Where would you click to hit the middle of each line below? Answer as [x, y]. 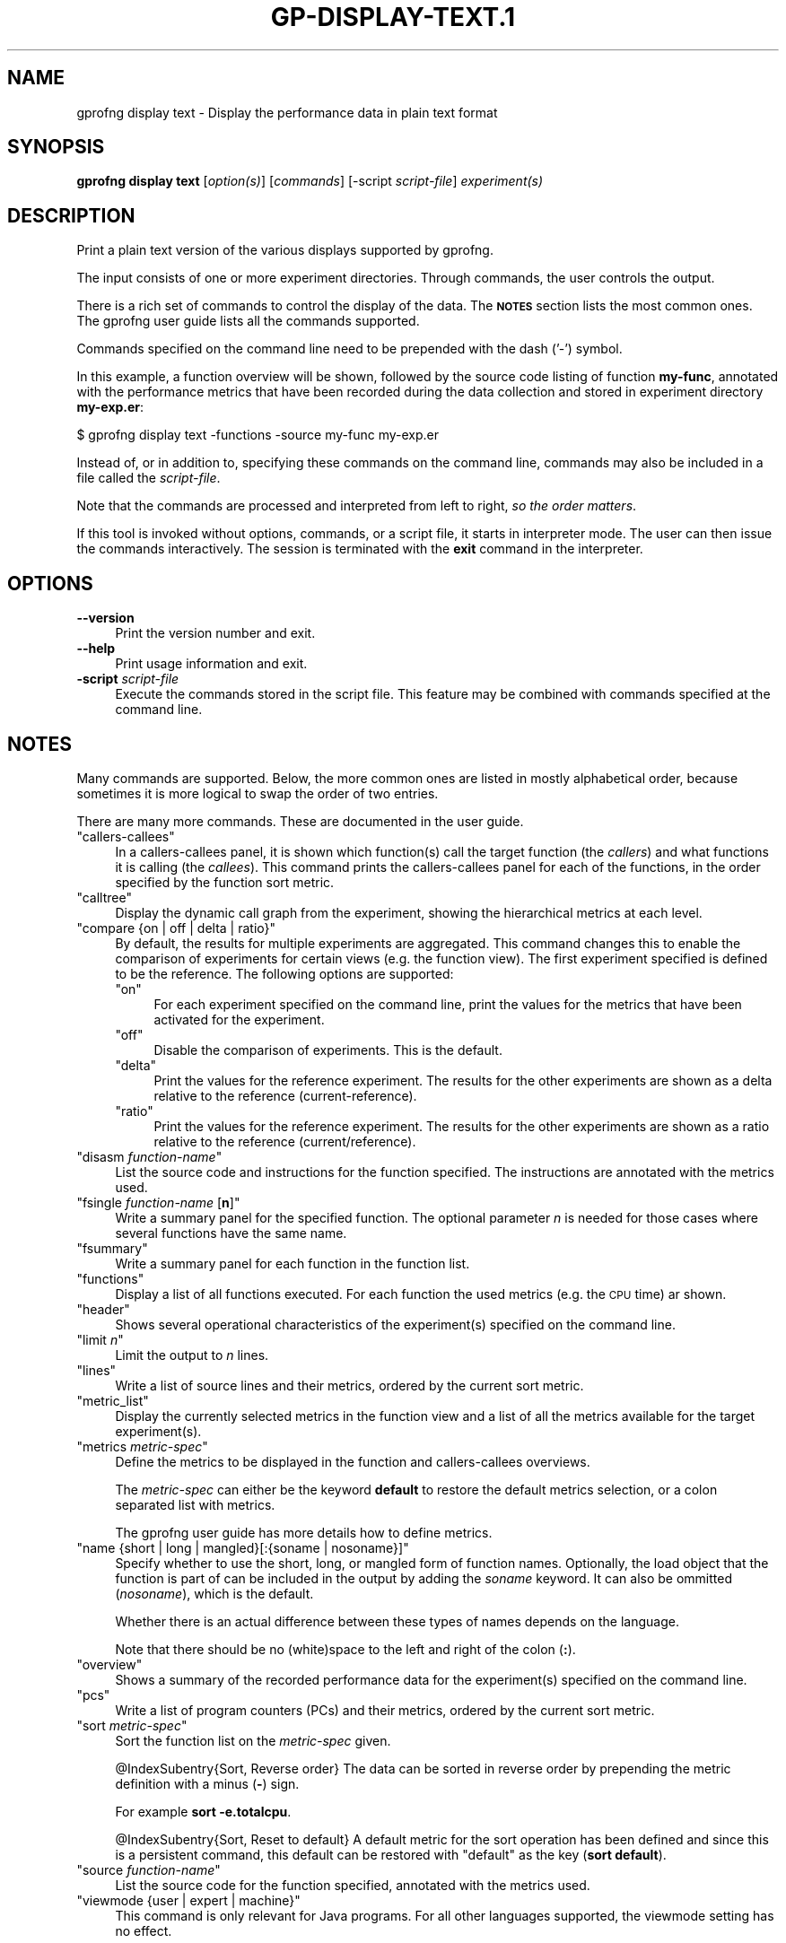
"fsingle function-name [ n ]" [158, 1202]
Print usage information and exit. [211, 664]
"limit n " [100, 1339]
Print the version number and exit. [215, 633]
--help [96, 649]
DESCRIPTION [71, 215]
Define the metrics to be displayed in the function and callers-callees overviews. [353, 1461]
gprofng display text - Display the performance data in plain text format [287, 112]
